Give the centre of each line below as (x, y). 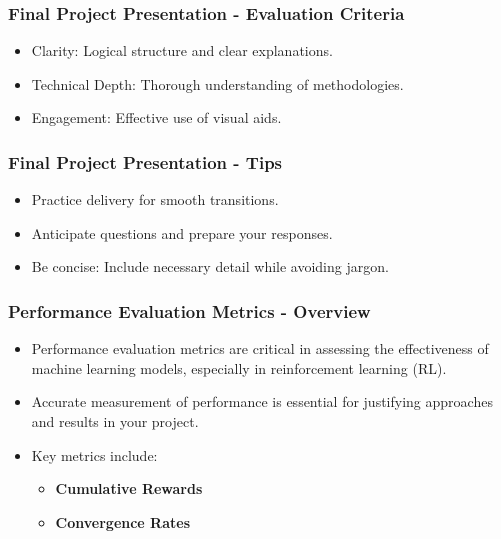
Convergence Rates (123, 521)
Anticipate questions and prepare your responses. (182, 232)
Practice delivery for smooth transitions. (155, 199)
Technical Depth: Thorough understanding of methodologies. (217, 83)
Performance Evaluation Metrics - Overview (189, 310)
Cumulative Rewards (129, 488)
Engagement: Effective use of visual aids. (156, 117)
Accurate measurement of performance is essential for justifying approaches (262, 401)
